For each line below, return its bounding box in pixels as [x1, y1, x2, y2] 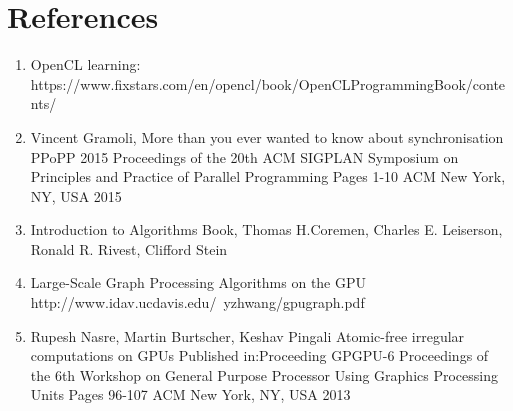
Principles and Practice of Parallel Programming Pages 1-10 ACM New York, [30, 166, 506, 187]
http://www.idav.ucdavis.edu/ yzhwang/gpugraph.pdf [30, 292, 365, 313]
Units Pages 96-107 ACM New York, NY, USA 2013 [30, 384, 351, 405]
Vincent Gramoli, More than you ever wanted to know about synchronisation [30, 126, 504, 147]
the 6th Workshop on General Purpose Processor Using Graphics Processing [30, 364, 498, 385]
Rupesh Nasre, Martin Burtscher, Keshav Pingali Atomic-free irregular [30, 325, 465, 346]
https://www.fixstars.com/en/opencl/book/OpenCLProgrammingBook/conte [30, 73, 506, 94]
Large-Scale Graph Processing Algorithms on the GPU [30, 272, 367, 293]
